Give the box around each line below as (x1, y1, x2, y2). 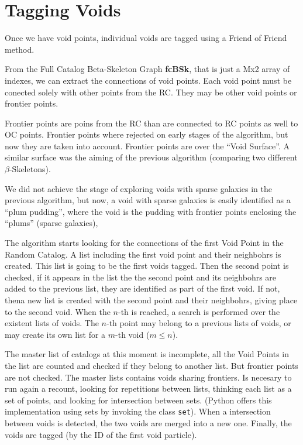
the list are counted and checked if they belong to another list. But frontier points (5, 359, 298, 371)
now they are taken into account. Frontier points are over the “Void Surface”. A (5, 139, 290, 152)
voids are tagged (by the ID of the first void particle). (5, 428, 197, 440)
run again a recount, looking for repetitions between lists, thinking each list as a (5, 382, 292, 395)
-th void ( (115, 328, 150, 340)
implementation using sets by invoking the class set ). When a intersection (5, 405, 271, 417)
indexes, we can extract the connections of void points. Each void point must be (5, 74, 292, 86)
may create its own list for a (5, 328, 106, 340)
